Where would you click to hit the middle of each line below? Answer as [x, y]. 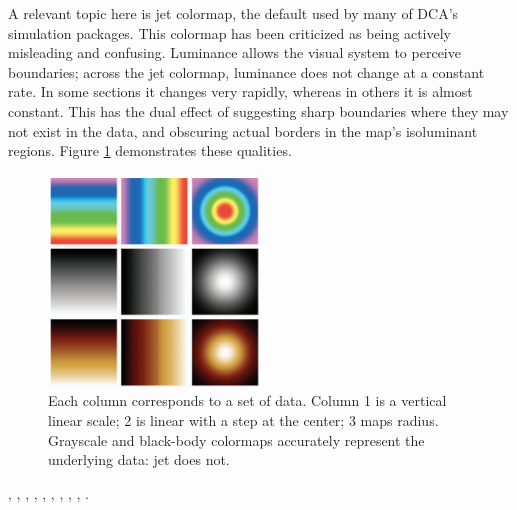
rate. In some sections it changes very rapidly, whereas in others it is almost [240, 91]
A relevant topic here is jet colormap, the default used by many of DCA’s [233, 13]
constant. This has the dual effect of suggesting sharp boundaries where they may [258, 110]
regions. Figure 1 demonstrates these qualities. [150, 150]
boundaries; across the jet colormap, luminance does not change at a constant [246, 71]
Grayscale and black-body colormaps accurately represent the [236, 439]
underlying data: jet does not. [139, 459]
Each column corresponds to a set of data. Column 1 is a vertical [247, 400]
